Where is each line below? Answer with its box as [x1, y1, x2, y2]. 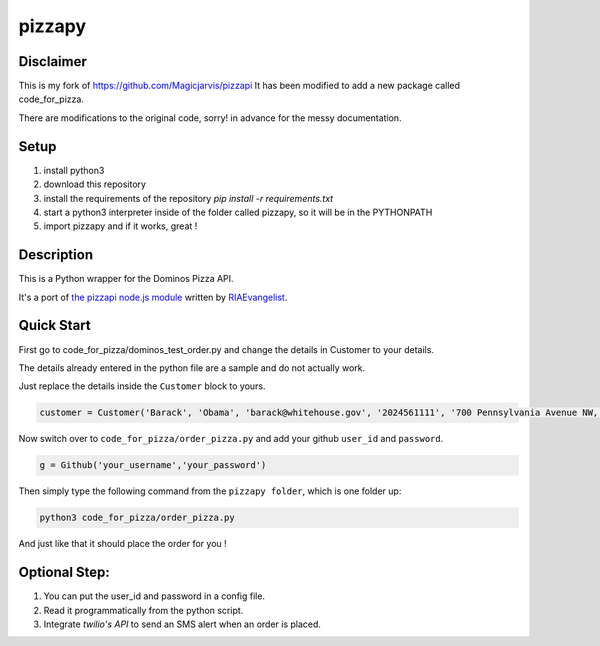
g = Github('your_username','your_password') [39, 460, 267, 471]
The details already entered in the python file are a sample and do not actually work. [18, 361, 366, 374]
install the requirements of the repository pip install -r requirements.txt [43, 192, 334, 204]
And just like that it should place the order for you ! [18, 538, 227, 550]
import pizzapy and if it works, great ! [43, 220, 198, 232]
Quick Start [18, 317, 91, 334]
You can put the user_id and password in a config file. [43, 590, 265, 602]
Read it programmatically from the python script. [43, 604, 244, 616]
